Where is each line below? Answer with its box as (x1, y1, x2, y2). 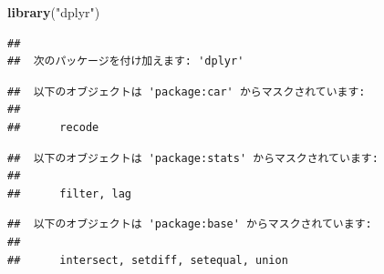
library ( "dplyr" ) (7, 3, 100, 21)
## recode (7, 120, 99, 134)
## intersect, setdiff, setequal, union (7, 253, 288, 267)
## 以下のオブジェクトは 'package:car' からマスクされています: (7, 85, 366, 98)
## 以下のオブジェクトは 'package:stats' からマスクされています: (7, 151, 379, 165)
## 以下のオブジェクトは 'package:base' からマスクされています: (7, 218, 372, 231)
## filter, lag (7, 187, 132, 200)
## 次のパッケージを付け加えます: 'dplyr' (7, 55, 244, 68)
